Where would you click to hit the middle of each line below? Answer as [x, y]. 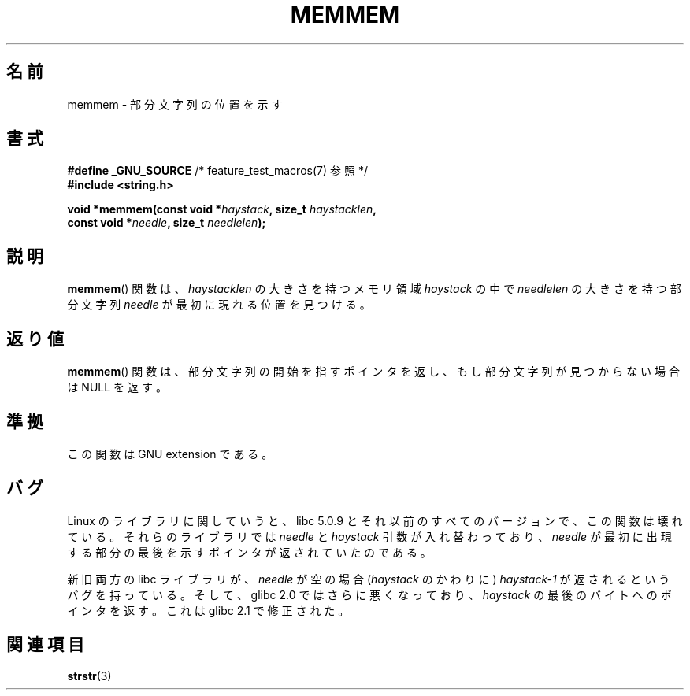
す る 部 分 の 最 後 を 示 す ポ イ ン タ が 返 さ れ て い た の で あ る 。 [249, 552]
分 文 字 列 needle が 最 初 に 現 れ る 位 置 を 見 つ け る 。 [219, 305]
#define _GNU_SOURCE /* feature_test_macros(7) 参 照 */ [217, 171]
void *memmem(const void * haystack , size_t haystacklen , [222, 209]
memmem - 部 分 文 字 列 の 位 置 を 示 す [175, 104]
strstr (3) [89, 676]
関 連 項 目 [45, 645]
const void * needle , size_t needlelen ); [167, 223]
